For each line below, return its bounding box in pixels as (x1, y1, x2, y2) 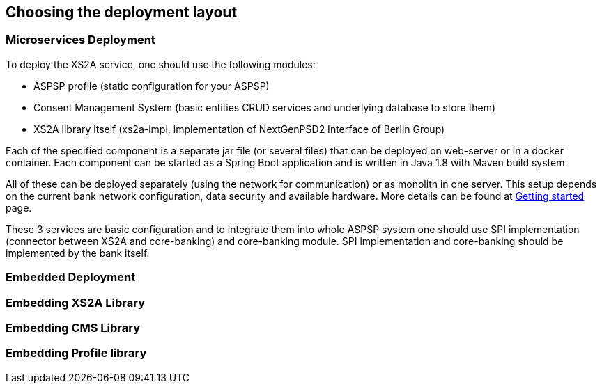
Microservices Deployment (6, 33, 155, 47)
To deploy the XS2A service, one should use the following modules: (6, 58, 316, 70)
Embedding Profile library (6, 346, 147, 360)
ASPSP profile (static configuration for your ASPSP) (33, 79, 270, 92)
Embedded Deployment (6, 270, 136, 285)
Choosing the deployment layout (6, 3, 238, 21)
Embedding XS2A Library (6, 295, 146, 310)
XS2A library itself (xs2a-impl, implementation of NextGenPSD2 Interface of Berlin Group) (33, 122, 445, 135)
